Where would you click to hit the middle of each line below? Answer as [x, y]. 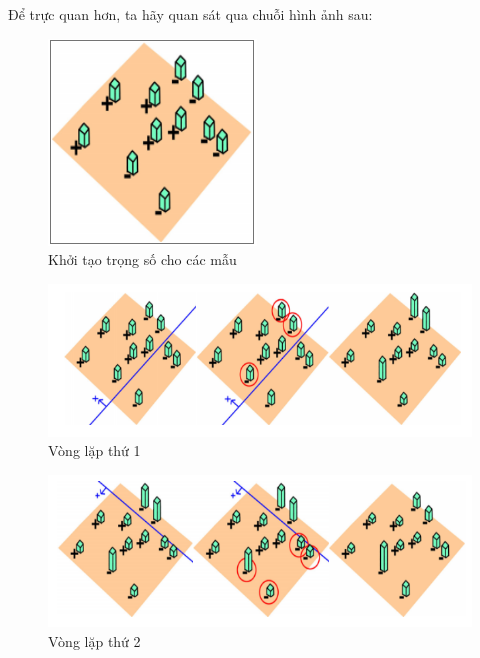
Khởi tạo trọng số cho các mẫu [142, 259]
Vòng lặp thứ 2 [94, 640]
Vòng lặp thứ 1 [94, 450]
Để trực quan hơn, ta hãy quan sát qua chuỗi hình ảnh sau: [190, 14]
